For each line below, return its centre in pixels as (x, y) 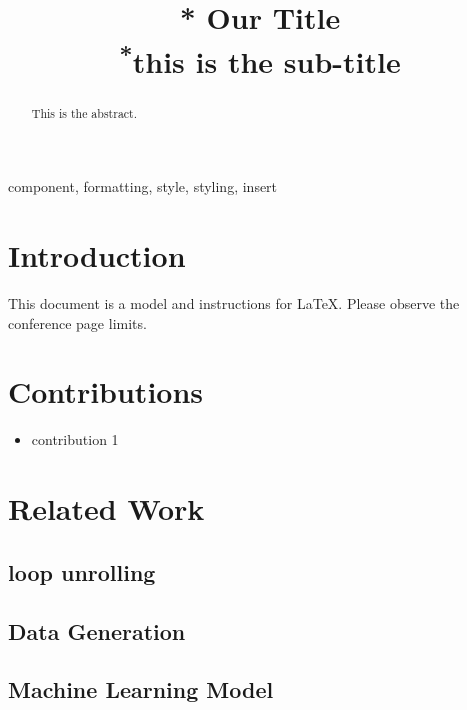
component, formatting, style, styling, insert (143, 186)
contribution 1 (75, 439)
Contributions (106, 391)
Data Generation (97, 630)
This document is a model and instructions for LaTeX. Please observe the (234, 303)
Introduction (97, 255)
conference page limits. (77, 322)
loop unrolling (82, 571)
